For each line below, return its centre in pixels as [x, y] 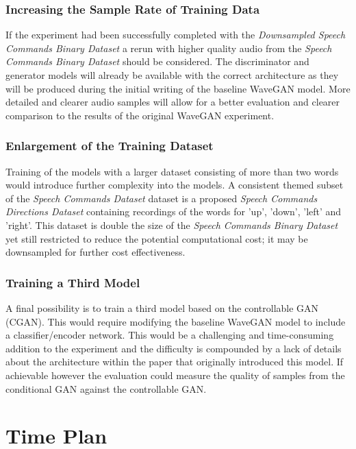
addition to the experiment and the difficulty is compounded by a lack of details [174, 348]
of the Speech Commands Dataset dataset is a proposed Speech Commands [162, 198]
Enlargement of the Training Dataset [110, 146]
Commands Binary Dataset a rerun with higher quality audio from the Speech [169, 48]
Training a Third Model [73, 282]
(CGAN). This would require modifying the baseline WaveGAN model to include [176, 321]
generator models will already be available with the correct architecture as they [172, 75]
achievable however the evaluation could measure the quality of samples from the [175, 375]
